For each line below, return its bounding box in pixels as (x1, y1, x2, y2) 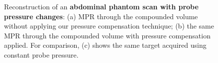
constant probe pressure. (4, 49, 79, 60)
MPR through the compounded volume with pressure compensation (4, 30, 211, 40)
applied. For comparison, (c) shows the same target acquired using (4, 40, 207, 50)
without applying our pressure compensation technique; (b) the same (4, 21, 215, 31)
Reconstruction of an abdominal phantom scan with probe (4, 1, 199, 11)
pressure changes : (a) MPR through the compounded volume (4, 11, 198, 21)
